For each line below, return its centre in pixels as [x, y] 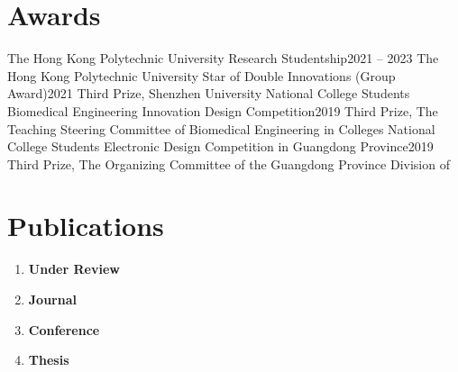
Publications [86, 226]
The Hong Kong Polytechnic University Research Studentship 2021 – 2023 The [223, 58]
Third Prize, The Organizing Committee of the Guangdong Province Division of [229, 163]
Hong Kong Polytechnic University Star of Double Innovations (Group [202, 75]
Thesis [49, 360]
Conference [64, 329]
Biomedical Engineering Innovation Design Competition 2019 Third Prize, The [223, 110]
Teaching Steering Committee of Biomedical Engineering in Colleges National [221, 128]
